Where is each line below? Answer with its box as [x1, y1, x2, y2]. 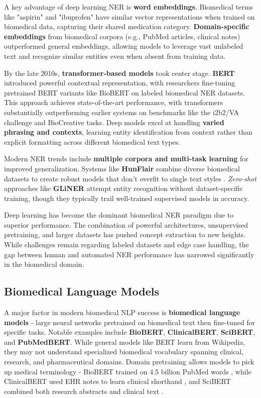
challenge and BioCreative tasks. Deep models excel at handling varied [4, 117, 224, 127]
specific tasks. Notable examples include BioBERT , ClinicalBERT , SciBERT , [4, 327, 255, 337]
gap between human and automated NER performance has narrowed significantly [4, 249, 254, 259]
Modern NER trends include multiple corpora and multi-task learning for [4, 153, 248, 164]
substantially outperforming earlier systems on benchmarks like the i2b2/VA [4, 107, 239, 117]
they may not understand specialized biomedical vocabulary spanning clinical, [4, 346, 244, 357]
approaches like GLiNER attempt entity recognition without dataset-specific [4, 183, 243, 193]
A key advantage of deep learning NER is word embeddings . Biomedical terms [4, 2, 253, 12]
